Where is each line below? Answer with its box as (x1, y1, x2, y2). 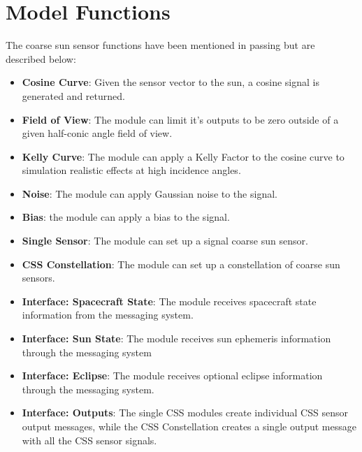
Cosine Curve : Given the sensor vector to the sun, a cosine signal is (22, 75, 320, 89)
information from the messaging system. (22, 307, 194, 322)
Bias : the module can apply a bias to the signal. (22, 210, 230, 224)
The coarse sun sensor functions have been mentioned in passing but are (6, 38, 315, 52)
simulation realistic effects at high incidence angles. (22, 163, 241, 177)
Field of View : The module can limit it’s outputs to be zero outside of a (22, 112, 339, 126)
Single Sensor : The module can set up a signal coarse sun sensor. (22, 233, 308, 248)
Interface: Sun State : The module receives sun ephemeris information (22, 331, 331, 346)
